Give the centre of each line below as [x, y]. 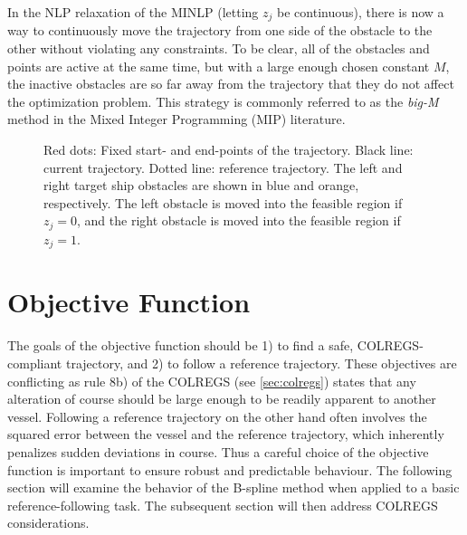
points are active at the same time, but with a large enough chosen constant [219, 66]
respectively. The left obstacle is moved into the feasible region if [223, 202]
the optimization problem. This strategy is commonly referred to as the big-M [223, 101]
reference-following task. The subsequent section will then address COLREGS [223, 505]
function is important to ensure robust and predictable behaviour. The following [230, 469]
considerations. [48, 523]
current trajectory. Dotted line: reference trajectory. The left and [223, 167]
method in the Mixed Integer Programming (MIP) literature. [176, 119]
